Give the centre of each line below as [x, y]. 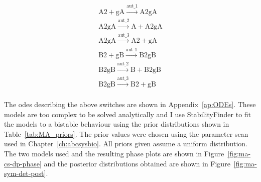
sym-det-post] [25, 173]
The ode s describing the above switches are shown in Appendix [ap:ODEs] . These [130, 104]
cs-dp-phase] [23, 163]
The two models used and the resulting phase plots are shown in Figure [114, 153]
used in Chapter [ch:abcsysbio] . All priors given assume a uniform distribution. [126, 144]
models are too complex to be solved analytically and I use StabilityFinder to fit [128, 114]
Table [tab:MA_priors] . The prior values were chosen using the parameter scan [126, 133]
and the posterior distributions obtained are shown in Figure [137, 163]
